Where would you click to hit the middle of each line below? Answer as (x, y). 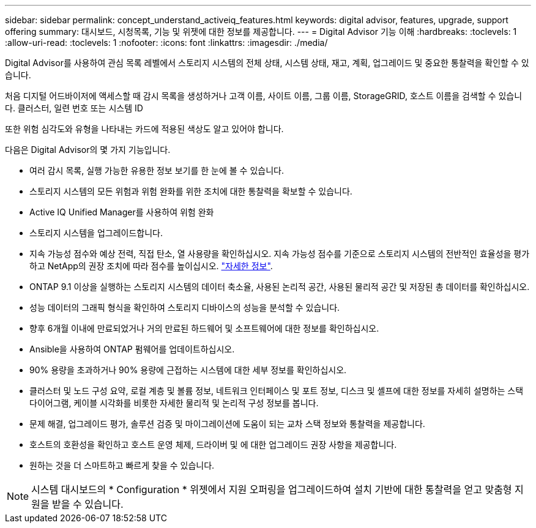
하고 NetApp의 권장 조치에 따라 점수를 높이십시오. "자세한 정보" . (151, 266)
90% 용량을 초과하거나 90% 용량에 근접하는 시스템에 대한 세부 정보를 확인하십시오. (188, 370)
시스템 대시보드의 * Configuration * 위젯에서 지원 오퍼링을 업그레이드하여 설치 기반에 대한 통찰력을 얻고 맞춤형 (272, 489)
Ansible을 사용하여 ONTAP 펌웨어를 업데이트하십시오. (132, 349)
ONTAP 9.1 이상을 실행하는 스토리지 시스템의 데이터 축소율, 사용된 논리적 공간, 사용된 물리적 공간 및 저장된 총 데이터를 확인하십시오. (280, 287)
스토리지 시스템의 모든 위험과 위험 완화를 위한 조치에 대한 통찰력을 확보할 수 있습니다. (191, 191)
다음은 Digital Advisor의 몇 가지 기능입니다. (88, 150)
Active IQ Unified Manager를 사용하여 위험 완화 (122, 212)
